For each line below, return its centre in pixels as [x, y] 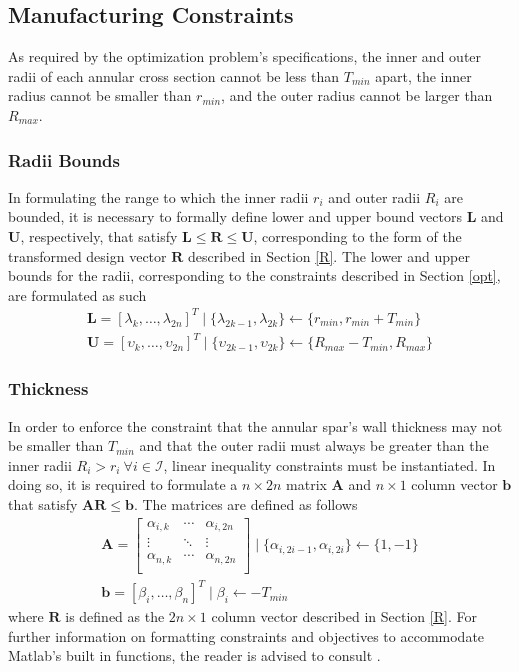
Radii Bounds [64, 159]
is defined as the [115, 616]
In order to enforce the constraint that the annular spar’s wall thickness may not [255, 425]
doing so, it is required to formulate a [123, 484]
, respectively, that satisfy [99, 235]
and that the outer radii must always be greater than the [314, 445]
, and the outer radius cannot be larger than [357, 95]
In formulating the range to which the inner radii [158, 196]
